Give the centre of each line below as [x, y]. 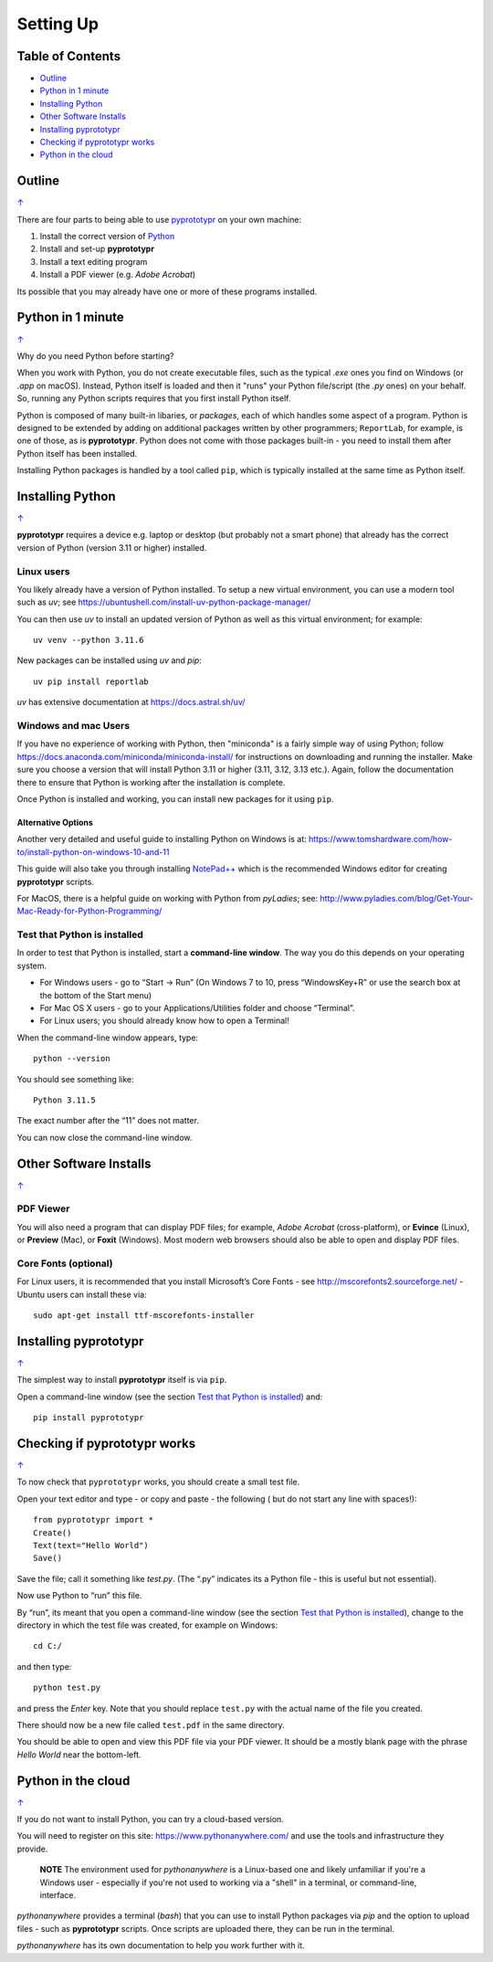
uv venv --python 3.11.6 [89, 640]
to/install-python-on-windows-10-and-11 [93, 852]
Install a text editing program [94, 261]
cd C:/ [48, 1646]
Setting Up [58, 24]
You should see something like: [75, 1079]
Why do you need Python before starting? [95, 355]
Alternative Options [55, 822]
